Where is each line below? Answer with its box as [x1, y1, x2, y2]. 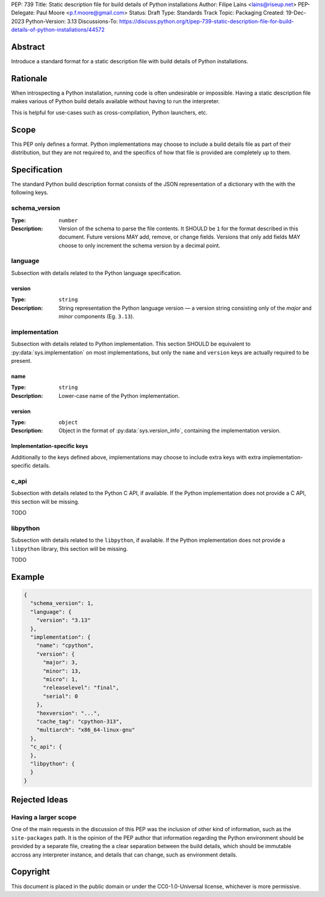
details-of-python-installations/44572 [11, 26, 105, 33]
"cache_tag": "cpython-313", [36, 718, 123, 725]
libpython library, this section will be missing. [11, 545, 128, 552]
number [58, 217, 78, 224]
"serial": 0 [43, 693, 78, 699]
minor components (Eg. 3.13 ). [58, 312, 135, 319]
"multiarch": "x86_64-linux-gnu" [36, 726, 135, 734]
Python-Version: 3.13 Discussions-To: [25, 17, 119, 25]
